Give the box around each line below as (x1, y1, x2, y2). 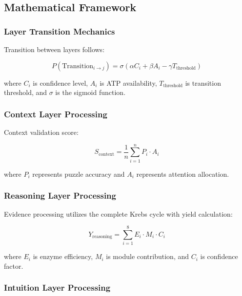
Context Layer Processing (4, 108, 107, 120)
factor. (4, 260, 23, 271)
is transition (185, 77, 221, 88)
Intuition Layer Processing (4, 281, 111, 294)
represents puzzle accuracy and (32, 168, 125, 179)
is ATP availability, (100, 77, 157, 88)
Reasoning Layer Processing (4, 189, 116, 202)
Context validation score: (4, 127, 79, 137)
